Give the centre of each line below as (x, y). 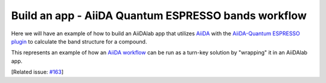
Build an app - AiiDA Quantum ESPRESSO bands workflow (159, 16)
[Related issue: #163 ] (37, 72)
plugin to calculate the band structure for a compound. (79, 41)
